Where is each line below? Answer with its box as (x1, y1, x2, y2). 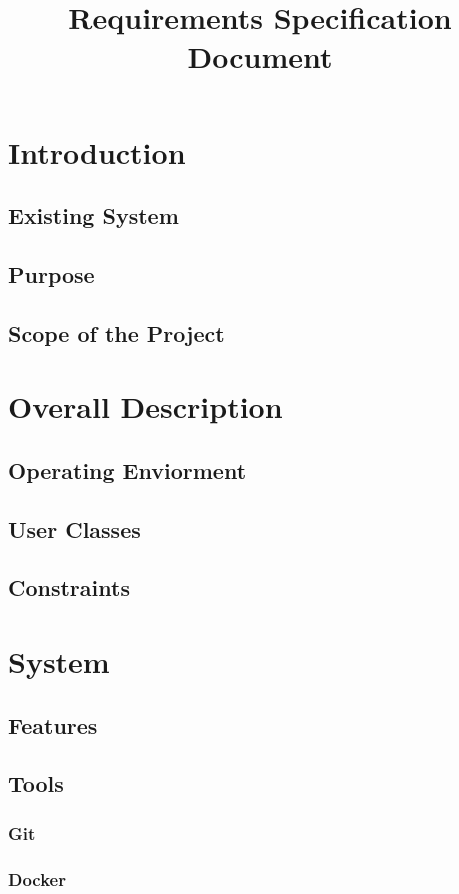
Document (187, 36, 333, 77)
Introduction (8, 131, 186, 172)
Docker (8, 866, 66, 891)
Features (8, 709, 98, 740)
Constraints (8, 572, 130, 603)
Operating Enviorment (8, 454, 247, 485)
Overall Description (8, 386, 283, 427)
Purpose (8, 258, 95, 289)
